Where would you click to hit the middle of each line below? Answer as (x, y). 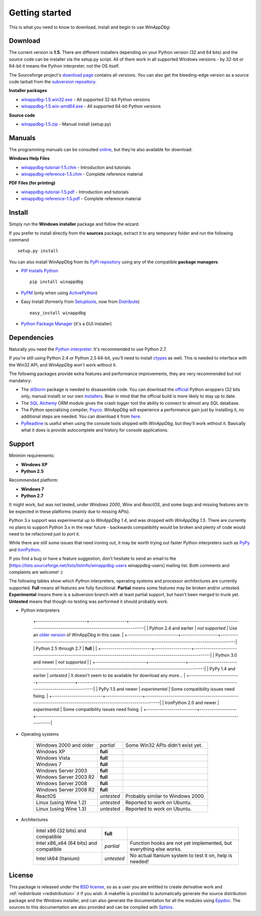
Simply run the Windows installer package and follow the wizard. (74, 224)
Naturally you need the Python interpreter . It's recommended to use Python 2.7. (88, 349)
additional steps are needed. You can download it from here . (81, 416)
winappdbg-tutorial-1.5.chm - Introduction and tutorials (76, 167)
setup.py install (38, 251)
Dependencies (31, 338)
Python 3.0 (226, 655)
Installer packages (28, 91)
